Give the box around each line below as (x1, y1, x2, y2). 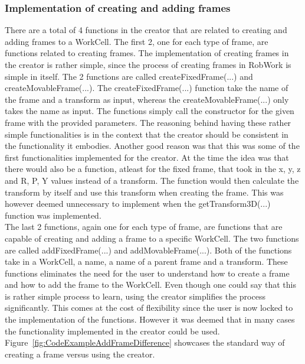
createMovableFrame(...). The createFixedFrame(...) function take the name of (5, 82, 288, 94)
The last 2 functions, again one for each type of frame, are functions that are (5, 220, 283, 233)
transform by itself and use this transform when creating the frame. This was (5, 186, 284, 198)
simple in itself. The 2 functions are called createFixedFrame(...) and (5, 70, 253, 82)
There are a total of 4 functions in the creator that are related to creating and (5, 24, 287, 36)
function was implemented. (5, 209, 101, 221)
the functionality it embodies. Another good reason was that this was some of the (5, 139, 300, 152)
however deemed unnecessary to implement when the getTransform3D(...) (5, 197, 271, 210)
